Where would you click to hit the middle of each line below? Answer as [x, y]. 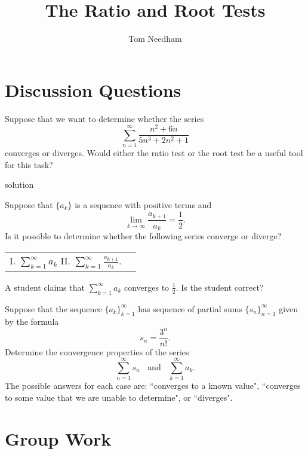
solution [19, 185]
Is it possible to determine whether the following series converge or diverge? [143, 236]
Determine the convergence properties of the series [97, 351]
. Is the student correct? [220, 287]
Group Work [58, 438]
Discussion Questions [93, 89]
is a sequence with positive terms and [143, 204]
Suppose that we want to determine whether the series [104, 118]
